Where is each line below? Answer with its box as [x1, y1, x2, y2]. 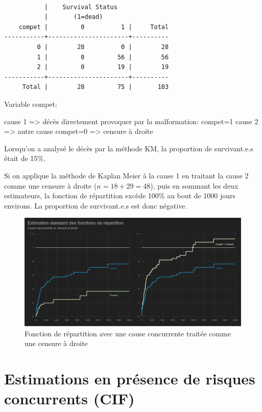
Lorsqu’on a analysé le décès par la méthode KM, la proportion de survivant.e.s [4, 143, 253, 153]
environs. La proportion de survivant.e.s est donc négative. [4, 200, 187, 211]
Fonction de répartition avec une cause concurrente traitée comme [25, 328, 231, 338]
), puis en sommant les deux [150, 180, 239, 191]
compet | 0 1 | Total [18, 23, 169, 31]
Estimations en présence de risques [4, 368, 255, 389]
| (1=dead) [44, 13, 103, 21]
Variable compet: [4, 98, 57, 109]
